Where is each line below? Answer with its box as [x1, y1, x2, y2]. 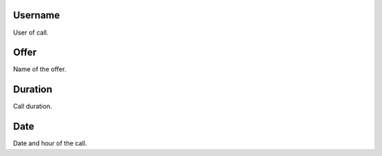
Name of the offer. [13, 65, 66, 73]
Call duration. [13, 102, 52, 111]
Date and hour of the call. [13, 139, 88, 148]
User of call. [13, 28, 49, 37]
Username [13, 9, 60, 21]
